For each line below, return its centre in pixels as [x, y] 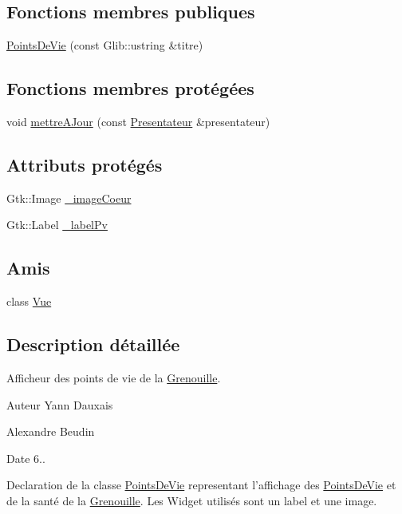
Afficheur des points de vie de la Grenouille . [114, 377]
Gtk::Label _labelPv [57, 225]
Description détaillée [93, 344]
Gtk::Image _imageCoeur [69, 198]
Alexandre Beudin [51, 431]
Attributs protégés [85, 164]
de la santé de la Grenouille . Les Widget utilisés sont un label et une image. [192, 500]
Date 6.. [26, 458]
